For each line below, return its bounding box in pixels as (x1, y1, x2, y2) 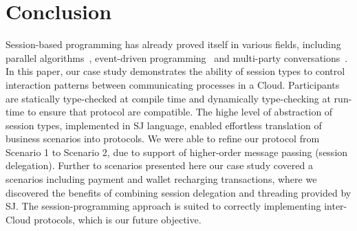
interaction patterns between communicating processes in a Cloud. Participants (6, 77, 340, 91)
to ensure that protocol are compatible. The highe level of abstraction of (27, 104, 333, 119)
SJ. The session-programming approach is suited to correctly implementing (6, 199, 321, 213)
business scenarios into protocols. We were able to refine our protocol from (6, 131, 320, 146)
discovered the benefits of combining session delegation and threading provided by (6, 185, 351, 199)
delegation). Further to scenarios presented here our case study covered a (6, 158, 313, 173)
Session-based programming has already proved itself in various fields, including (6, 37, 341, 52)
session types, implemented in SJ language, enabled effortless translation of (6, 118, 322, 132)
